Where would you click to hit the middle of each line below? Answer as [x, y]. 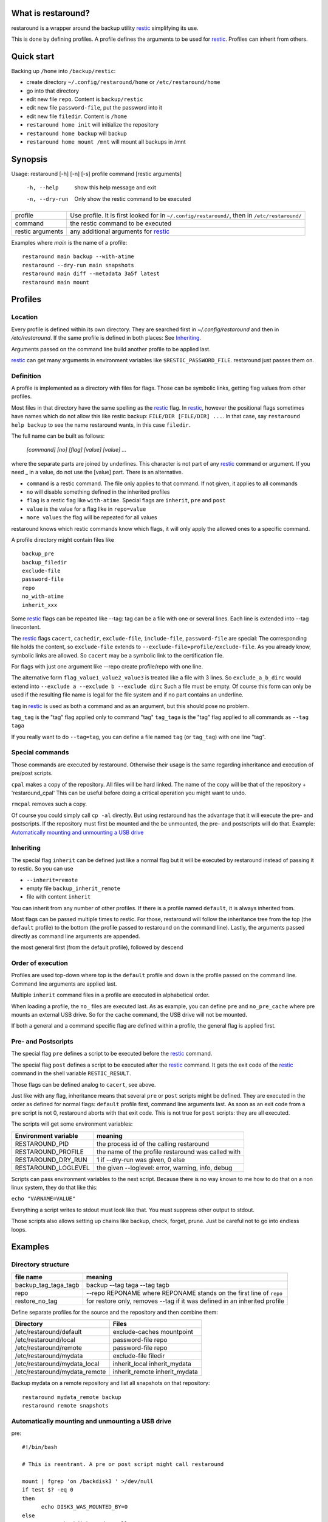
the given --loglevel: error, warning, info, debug [164, 1168]
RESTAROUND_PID [42, 1143]
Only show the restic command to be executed [133, 198]
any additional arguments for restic [120, 231]
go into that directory [53, 91]
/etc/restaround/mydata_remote [60, 1372]
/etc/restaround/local [45, 1340]
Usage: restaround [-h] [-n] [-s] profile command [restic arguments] [97, 174]
